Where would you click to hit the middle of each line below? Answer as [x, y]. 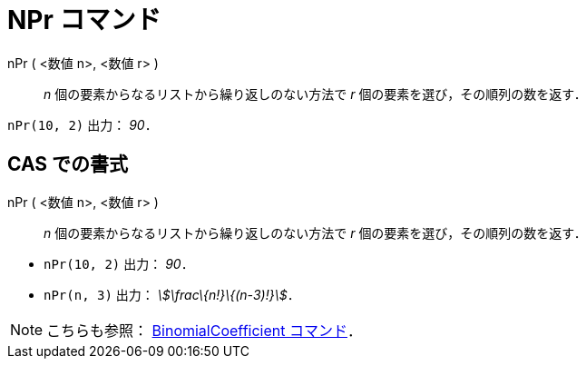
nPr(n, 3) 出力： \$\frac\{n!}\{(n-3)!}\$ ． [172, 294]
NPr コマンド [84, 20]
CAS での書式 [68, 164]
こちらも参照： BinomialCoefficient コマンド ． [204, 330]
